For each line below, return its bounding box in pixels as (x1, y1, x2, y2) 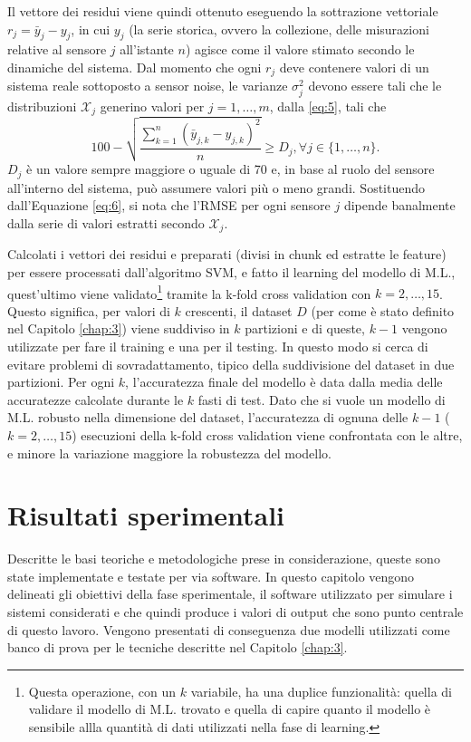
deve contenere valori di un (279, 57, 429, 76)
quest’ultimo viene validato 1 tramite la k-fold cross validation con (7, 281, 371, 303)
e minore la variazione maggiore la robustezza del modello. (7, 443, 332, 462)
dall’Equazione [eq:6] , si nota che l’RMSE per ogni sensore (7, 196, 331, 215)
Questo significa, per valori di (7, 301, 170, 320)
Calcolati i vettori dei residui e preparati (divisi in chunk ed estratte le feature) (7, 245, 447, 264)
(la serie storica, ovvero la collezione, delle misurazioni (129, 19, 429, 38)
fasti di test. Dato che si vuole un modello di (197, 390, 446, 409)
